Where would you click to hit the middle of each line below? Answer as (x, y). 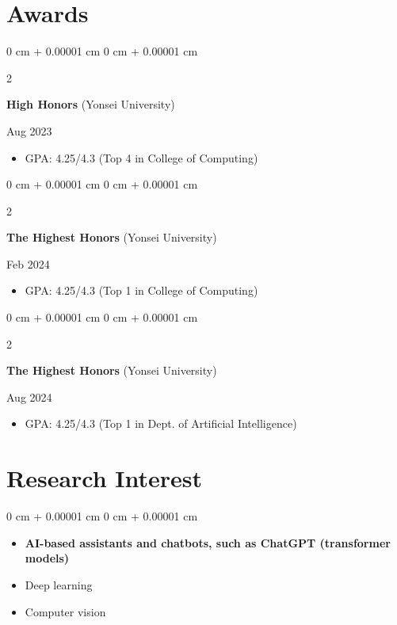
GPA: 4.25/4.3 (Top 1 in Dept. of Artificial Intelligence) (161, 423)
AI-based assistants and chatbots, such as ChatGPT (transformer (208, 542)
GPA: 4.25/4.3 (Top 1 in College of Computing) (141, 290)
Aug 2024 (29, 396)
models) (47, 558)
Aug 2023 (29, 130)
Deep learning (59, 584)
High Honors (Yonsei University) (91, 104)
